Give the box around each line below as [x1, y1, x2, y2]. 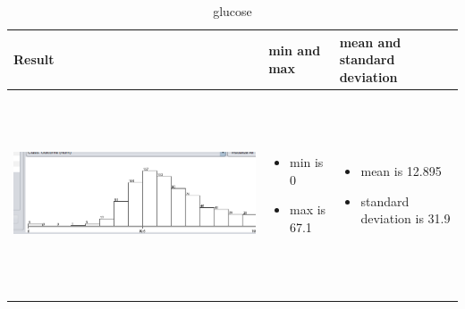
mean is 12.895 [360, 161, 442, 180]
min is [289, 153, 324, 171]
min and [268, 41, 321, 60]
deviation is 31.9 [360, 209, 451, 228]
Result [13, 50, 55, 69]
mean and [339, 32, 402, 51]
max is [289, 200, 326, 219]
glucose [213, 2, 252, 20]
